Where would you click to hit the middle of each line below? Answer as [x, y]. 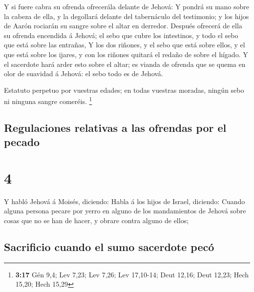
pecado [22, 142]
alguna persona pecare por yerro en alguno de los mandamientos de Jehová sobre [125, 211]
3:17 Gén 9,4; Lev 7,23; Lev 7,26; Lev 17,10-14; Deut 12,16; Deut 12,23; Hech [132, 274]
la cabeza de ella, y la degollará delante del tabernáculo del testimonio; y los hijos [127, 16]
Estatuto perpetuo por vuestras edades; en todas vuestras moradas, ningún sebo [124, 90]
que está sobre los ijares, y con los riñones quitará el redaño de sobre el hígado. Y [126, 54]
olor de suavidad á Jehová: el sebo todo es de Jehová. [84, 73]
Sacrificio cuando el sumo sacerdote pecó [109, 247]
